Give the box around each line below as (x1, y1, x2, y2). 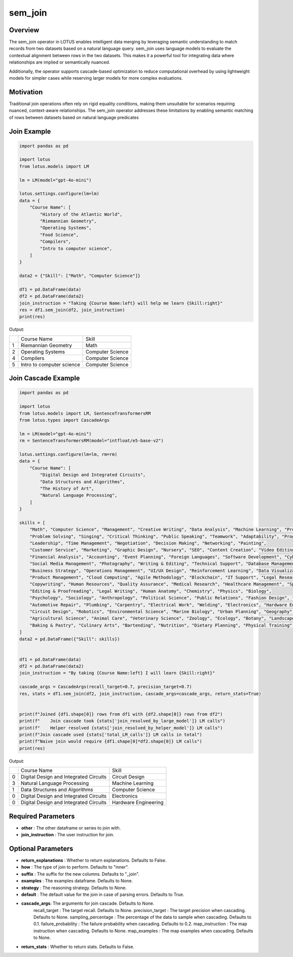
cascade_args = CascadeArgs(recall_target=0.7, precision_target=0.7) (19, 684, 192, 690)
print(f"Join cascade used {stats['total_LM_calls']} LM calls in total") (19, 732, 203, 737)
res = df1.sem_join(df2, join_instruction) (19, 307, 126, 313)
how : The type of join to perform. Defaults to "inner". (21, 864, 129, 870)
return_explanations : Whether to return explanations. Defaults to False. (21, 857, 167, 863)
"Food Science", (40, 232, 79, 237)
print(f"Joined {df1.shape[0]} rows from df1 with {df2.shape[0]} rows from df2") (19, 711, 223, 717)
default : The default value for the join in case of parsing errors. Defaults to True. (21, 892, 185, 897)
